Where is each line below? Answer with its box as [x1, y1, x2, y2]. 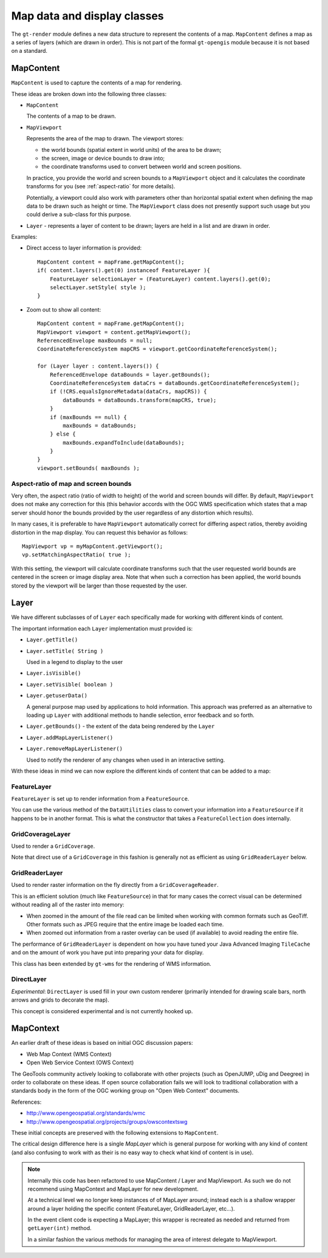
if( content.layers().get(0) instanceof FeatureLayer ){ [37, 267, 211, 274]
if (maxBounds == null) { [49, 414, 128, 420]
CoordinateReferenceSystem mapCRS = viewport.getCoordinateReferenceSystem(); [37, 346, 278, 352]
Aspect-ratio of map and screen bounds [11, 479, 132, 488]
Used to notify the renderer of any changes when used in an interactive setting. [26, 756, 225, 764]
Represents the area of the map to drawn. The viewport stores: [26, 135, 184, 142]
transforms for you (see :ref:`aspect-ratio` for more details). [26, 183, 176, 190]
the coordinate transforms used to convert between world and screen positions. [41, 163, 242, 170]
